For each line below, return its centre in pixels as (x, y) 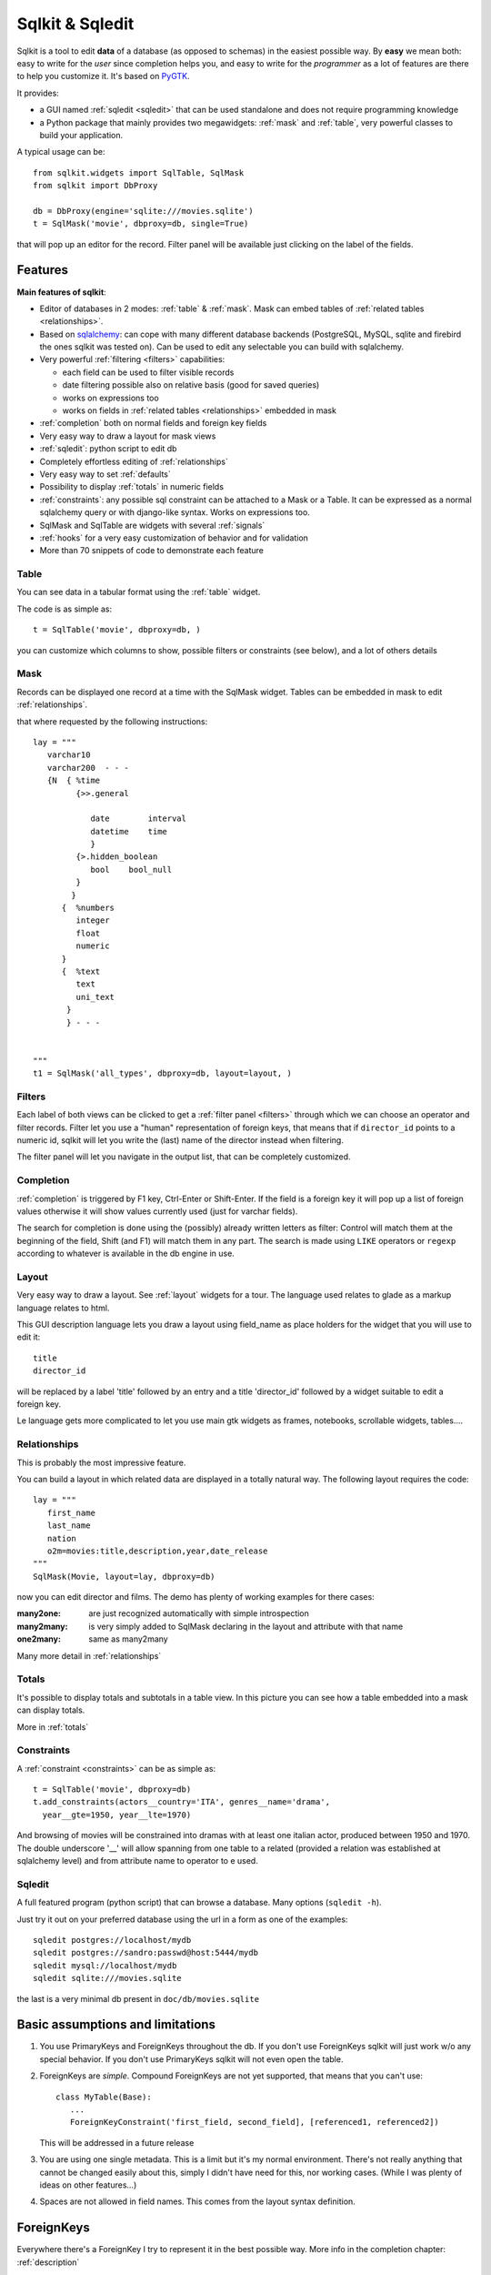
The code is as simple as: (65, 609)
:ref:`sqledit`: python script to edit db (108, 449)
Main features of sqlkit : (61, 292)
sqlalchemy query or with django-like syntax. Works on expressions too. (175, 512)
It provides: (38, 93)
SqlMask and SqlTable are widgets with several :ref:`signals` (152, 525)
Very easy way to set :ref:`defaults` (105, 474)
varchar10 (69, 755)
